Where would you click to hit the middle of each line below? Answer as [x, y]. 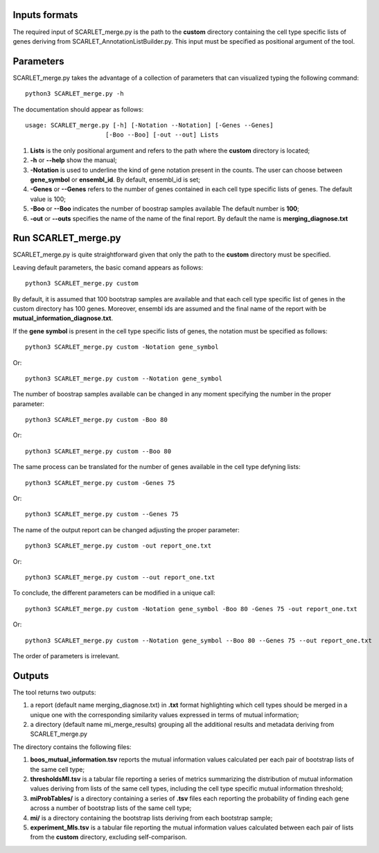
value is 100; [48, 199]
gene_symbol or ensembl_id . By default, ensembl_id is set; [115, 179]
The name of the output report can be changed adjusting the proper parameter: [126, 529]
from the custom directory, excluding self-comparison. [108, 837]
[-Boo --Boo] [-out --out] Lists [162, 135]
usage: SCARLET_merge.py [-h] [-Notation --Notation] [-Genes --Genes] [149, 125]
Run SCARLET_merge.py [67, 238]
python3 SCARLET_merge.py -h [74, 94]
